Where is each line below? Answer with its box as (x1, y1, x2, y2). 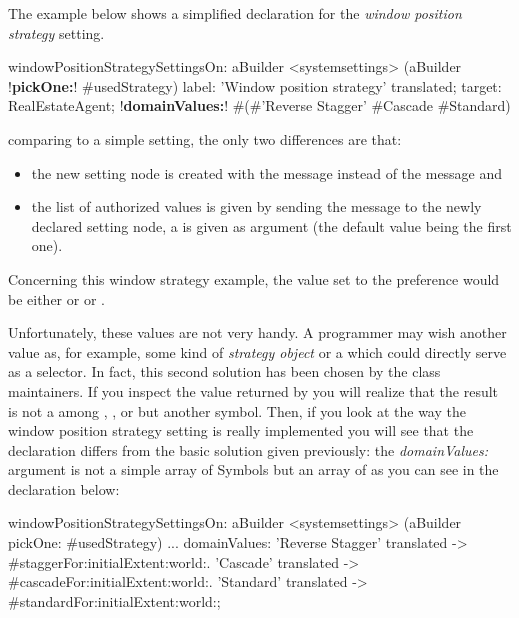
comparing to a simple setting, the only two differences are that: (8, 128, 402, 149)
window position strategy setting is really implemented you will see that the (8, 420, 474, 441)
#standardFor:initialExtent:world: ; (8, 590, 221, 611)
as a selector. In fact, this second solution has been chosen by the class (8, 361, 441, 382)
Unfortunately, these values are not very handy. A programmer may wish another (8, 322, 507, 343)
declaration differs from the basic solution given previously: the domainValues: (8, 439, 489, 460)
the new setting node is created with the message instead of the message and (31, 162, 503, 183)
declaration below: (8, 478, 120, 499)
